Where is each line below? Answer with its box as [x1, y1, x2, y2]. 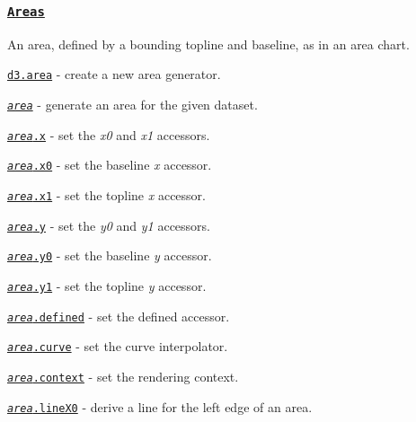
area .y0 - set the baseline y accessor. [7, 246, 212, 265]
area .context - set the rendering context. [7, 366, 239, 385]
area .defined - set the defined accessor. [7, 306, 230, 325]
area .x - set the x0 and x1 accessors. [7, 125, 210, 144]
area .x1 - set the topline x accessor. [7, 186, 206, 204]
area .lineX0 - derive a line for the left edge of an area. [7, 397, 313, 416]
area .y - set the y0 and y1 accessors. [7, 215, 210, 234]
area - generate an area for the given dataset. [7, 95, 258, 114]
